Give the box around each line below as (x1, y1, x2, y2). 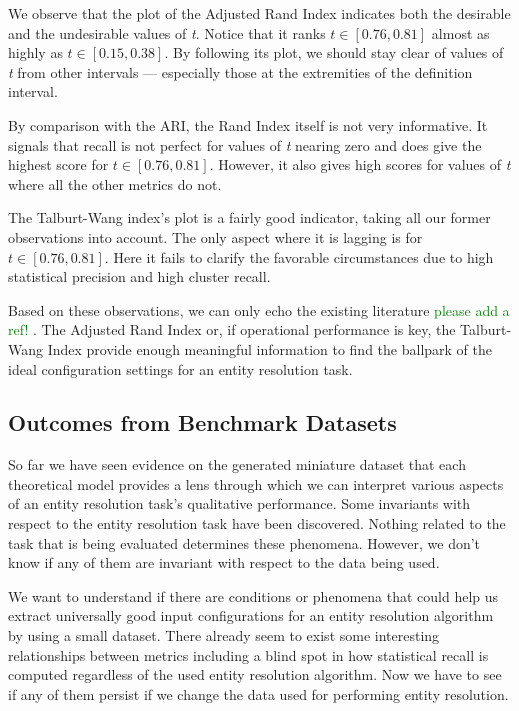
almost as (431, 22, 490, 43)
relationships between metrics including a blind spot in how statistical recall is (8, 644, 489, 665)
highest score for (8, 154, 109, 175)
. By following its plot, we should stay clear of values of (164, 42, 504, 63)
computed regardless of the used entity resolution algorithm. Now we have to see (8, 664, 502, 685)
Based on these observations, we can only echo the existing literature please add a (8, 299, 510, 320)
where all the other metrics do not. (8, 173, 222, 194)
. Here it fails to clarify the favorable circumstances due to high (104, 246, 494, 267)
